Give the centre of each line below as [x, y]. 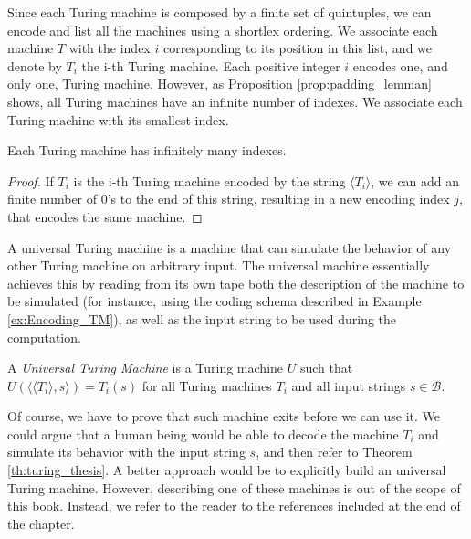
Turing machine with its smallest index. [118, 119]
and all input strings [349, 385]
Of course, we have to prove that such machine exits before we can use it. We [224, 416]
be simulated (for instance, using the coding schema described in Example [215, 301]
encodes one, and [400, 65]
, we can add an [415, 180]
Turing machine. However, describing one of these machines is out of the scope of [234, 487]
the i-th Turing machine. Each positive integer [211, 65]
